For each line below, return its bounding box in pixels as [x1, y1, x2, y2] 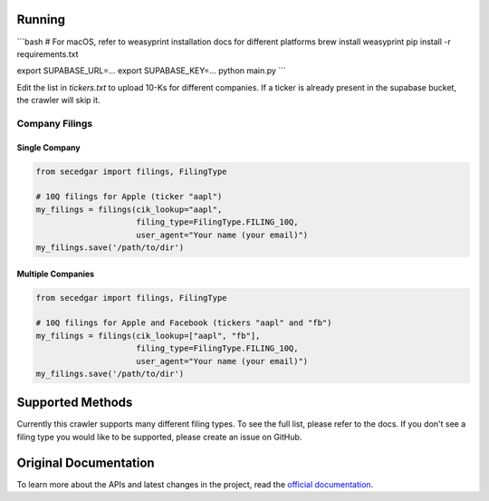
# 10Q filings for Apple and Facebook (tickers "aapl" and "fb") [35, 318, 332, 328]
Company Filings [16, 117, 93, 130]
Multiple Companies [16, 268, 95, 279]
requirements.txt [16, 48, 79, 59]
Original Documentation [16, 455, 155, 470]
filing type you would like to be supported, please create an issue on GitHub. [16, 431, 302, 442]
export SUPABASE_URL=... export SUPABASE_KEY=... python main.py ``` [16, 65, 287, 76]
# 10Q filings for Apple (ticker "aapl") [35, 191, 223, 202]
